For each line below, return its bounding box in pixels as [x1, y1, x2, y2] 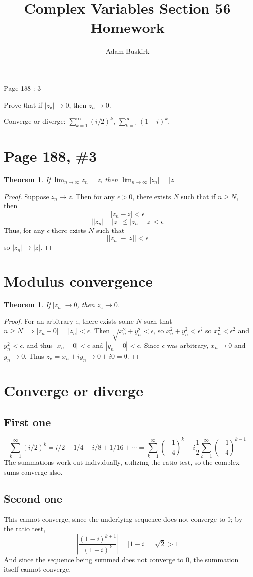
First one [4, 414, 51, 429]
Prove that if [4, 99, 43, 110]
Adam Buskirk [105, 46, 150, 56]
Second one [4, 490, 62, 506]
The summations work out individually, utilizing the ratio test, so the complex [4, 457, 240, 467]
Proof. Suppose [4, 191, 49, 201]
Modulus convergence [4, 271, 152, 291]
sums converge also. [4, 466, 63, 477]
